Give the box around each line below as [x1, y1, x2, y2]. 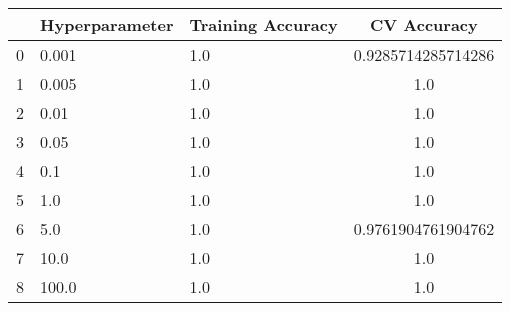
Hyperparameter [40, 13, 174, 36]
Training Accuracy [189, 13, 338, 36]
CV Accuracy [370, 13, 478, 36]
